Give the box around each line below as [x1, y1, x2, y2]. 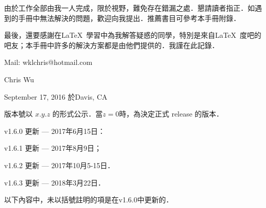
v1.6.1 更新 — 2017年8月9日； [4, 143, 102, 153]
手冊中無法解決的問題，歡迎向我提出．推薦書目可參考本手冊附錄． [18, 12, 240, 23]
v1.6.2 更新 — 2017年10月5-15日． [4, 159, 115, 170]
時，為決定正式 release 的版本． [119, 108, 224, 119]
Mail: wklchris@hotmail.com [4, 57, 93, 67]
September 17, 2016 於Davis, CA [4, 91, 107, 102]
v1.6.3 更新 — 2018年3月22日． [4, 177, 105, 188]
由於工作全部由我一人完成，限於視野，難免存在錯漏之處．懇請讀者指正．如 [4, 3, 255, 13]
